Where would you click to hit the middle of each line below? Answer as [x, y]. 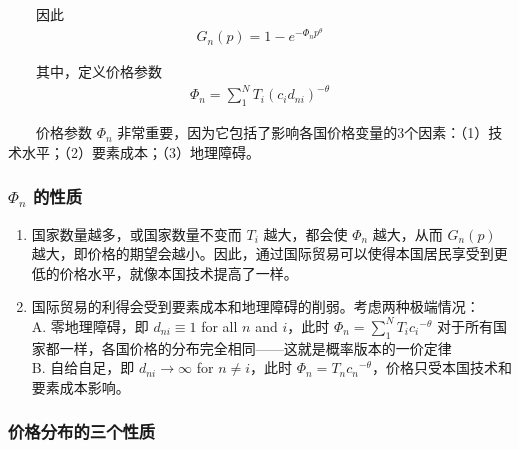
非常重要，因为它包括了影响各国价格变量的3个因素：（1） [303, 132]
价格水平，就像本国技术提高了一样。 [178, 272]
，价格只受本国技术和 [441, 367]
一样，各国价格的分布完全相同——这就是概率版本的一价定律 [255, 347]
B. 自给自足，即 [83, 367]
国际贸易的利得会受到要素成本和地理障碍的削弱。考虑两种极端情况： [255, 306]
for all [219, 325]
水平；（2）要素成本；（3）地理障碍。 [140, 151]
